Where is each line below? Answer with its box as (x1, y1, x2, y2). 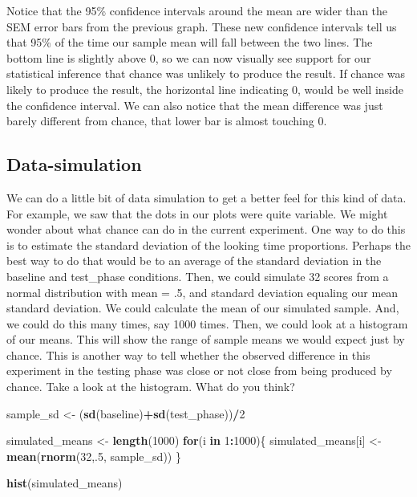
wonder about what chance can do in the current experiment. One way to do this (6, 221, 406, 238)
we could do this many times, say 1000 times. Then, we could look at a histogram (6, 315, 408, 332)
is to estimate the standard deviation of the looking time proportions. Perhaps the (6, 236, 411, 253)
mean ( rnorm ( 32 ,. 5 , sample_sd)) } (6, 447, 181, 464)
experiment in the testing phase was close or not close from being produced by (6, 362, 392, 379)
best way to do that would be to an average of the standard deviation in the (6, 252, 382, 269)
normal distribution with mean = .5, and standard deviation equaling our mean (6, 283, 399, 300)
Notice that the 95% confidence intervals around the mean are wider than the (6, 2, 388, 18)
